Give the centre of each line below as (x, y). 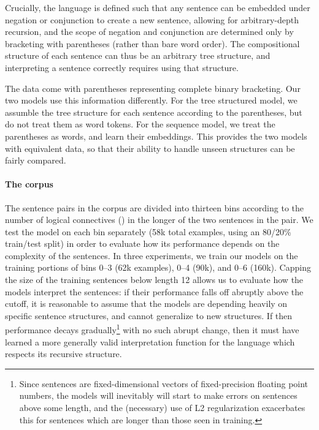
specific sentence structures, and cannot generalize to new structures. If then (149, 315)
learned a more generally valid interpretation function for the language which (150, 341)
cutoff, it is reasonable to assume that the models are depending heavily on (146, 304)
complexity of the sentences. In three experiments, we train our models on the (152, 255)
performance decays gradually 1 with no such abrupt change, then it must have (152, 329)
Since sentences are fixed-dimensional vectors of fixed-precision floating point (164, 383)
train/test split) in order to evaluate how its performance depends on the (142, 243)
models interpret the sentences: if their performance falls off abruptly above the (154, 291)
